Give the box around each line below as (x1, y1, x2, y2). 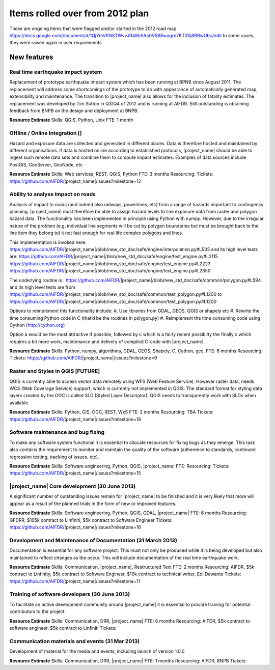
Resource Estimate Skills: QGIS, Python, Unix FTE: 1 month (9, 117, 133, 123)
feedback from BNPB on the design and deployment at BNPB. (9, 107, 139, 114)
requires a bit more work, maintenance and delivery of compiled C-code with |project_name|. (9, 339, 205, 345)
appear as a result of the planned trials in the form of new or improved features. (9, 500, 177, 507)
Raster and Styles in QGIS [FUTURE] (9, 368, 100, 375)
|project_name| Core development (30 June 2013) (9, 483, 136, 490)
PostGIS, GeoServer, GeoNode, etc (9, 161, 83, 167)
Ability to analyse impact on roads (9, 191, 96, 198)
